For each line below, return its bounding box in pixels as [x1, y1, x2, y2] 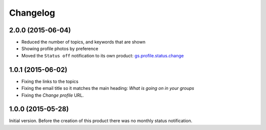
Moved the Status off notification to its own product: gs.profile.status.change [21, 52, 184, 58]
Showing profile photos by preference [21, 46, 99, 52]
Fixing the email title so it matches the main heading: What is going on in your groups [21, 85, 195, 91]
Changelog [9, 7, 55, 18]
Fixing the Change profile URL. [21, 92, 84, 98]
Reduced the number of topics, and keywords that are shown [21, 39, 145, 45]
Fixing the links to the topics [21, 78, 79, 84]
